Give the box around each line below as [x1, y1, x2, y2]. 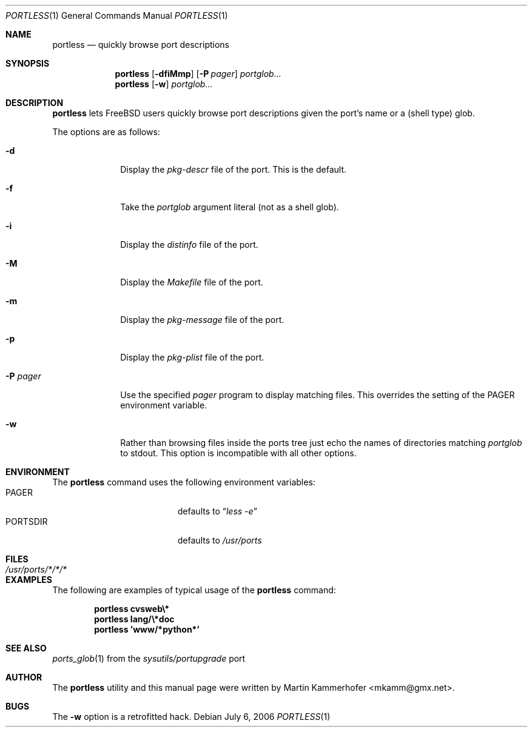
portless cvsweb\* [94, 604, 170, 614]
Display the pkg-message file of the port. [120, 314, 285, 325]
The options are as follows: [52, 127, 160, 137]
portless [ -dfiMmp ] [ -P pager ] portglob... [115, 68, 281, 79]
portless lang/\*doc [94, 614, 175, 624]
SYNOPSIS [5, 58, 50, 68]
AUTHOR [5, 672, 42, 682]
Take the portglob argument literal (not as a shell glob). [120, 202, 339, 212]
